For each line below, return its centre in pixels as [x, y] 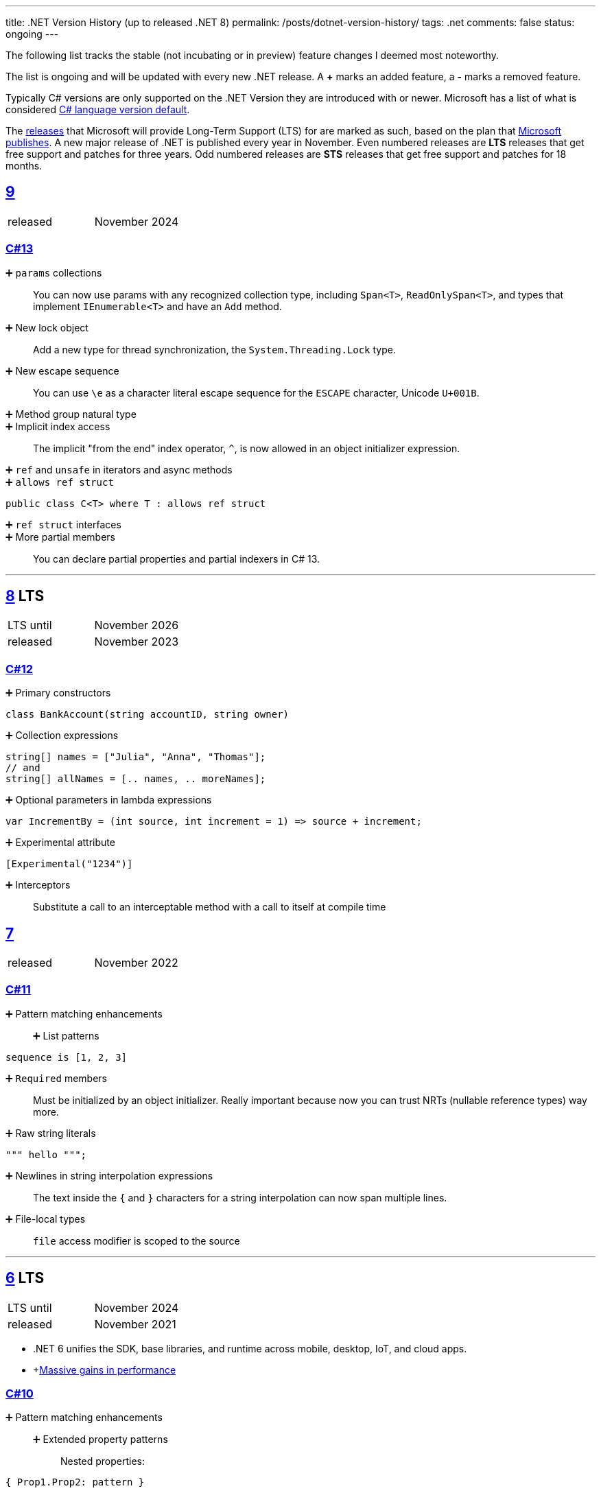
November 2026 [137, 625]
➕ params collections [54, 272]
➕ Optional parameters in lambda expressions [109, 800]
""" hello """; [46, 1154]
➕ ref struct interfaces [63, 524]
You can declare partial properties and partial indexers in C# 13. [176, 559]
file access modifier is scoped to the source [137, 1241]
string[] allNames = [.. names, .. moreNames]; [136, 779]
